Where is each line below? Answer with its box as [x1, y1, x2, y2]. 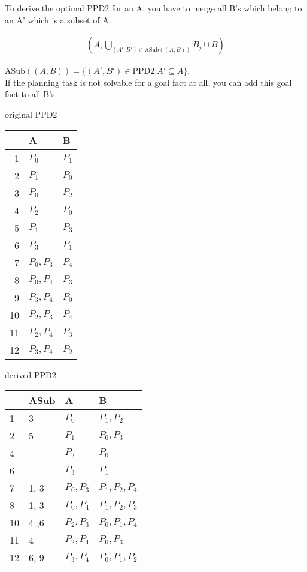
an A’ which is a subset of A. [5, 13, 111, 26]
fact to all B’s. [5, 88, 57, 100]
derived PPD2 [5, 368, 56, 381]
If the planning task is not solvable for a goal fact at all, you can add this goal [5, 76, 292, 88]
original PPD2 [5, 108, 57, 120]
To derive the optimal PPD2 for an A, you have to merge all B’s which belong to [5, 2, 302, 14]
